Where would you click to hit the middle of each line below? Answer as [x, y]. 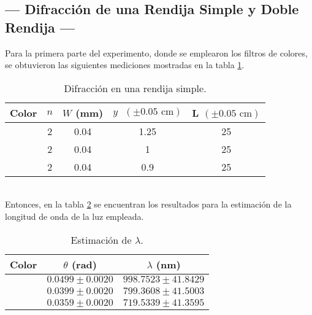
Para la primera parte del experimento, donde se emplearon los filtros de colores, [156, 52]
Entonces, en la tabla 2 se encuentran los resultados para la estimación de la [148, 204]
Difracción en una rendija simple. [135, 88]
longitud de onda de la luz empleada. [74, 216]
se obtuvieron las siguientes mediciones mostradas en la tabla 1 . [125, 65]
